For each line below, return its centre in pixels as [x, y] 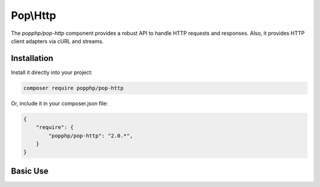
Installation [32, 58]
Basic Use [30, 171]
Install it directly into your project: [52, 72]
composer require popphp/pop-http [73, 88]
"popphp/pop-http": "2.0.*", [91, 136]
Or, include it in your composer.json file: [60, 103]
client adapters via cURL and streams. [57, 41]
